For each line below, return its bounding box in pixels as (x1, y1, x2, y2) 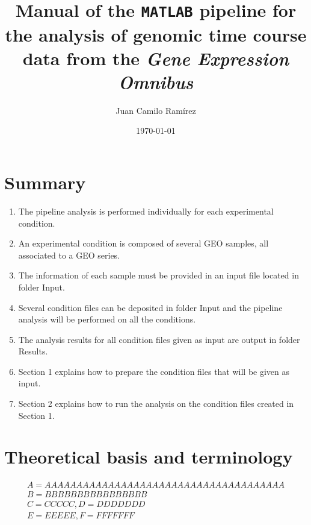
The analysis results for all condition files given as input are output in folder (18, 333, 300, 345)
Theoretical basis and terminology (4, 444, 293, 469)
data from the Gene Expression (22, 45, 289, 71)
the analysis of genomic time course (5, 22, 307, 46)
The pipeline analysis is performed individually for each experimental (18, 204, 274, 217)
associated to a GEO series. (18, 248, 120, 261)
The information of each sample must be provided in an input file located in (18, 269, 299, 281)
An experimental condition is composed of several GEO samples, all (18, 237, 269, 250)
